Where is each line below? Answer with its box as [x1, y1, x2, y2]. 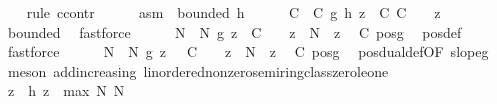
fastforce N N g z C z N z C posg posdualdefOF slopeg [7, 41, 489, 62]
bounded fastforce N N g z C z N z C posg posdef [7, 21, 462, 42]
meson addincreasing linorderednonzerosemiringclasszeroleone [7, 60, 389, 81]
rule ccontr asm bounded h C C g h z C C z [26, 2, 441, 22]
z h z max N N [7, 80, 125, 101]
